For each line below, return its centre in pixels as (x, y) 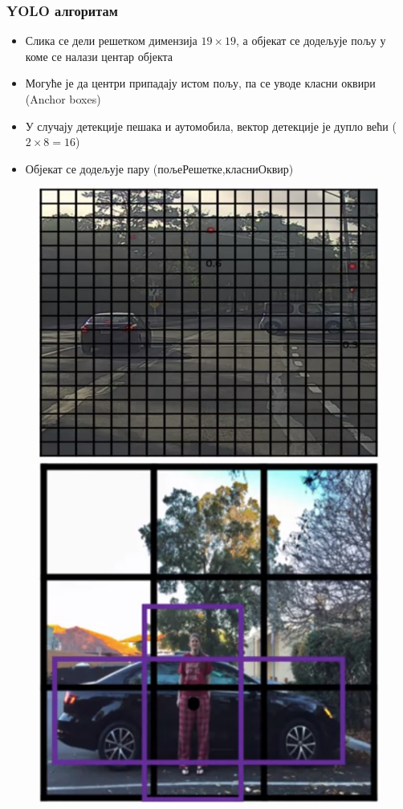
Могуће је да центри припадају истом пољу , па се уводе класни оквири (200, 83)
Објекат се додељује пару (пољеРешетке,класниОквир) (159, 168)
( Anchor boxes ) (63, 99)
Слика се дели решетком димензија (111, 41)
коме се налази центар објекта (99, 56)
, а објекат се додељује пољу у (311, 41)
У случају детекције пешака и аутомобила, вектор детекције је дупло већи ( (211, 126)
